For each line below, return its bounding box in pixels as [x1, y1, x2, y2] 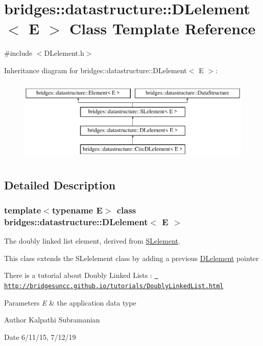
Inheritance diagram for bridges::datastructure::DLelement [4, 64, 187, 75]
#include [4, 48, 33, 58]
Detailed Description [4, 177, 116, 192]
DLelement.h [44, 48, 84, 58]
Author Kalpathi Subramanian [4, 314, 100, 325]
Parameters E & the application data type [4, 297, 136, 308]
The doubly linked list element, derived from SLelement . [4, 235, 180, 246]
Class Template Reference [69, 18, 256, 39]
